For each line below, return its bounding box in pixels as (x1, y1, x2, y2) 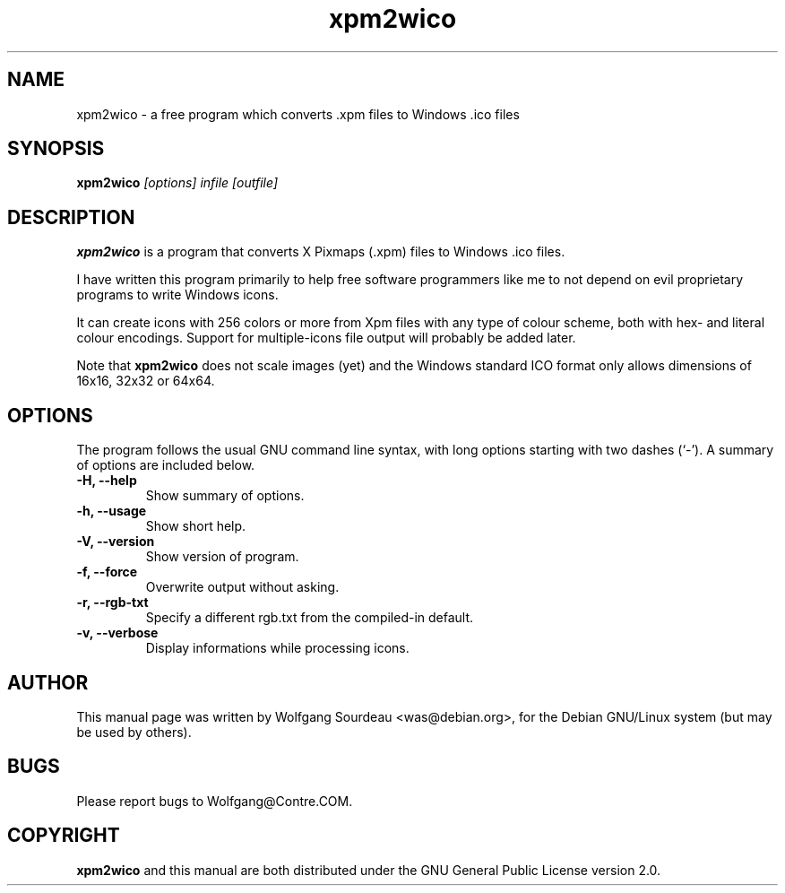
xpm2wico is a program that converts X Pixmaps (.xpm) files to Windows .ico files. (76, 244, 565, 260)
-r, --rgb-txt (76, 594, 149, 611)
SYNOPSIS (7, 137, 105, 160)
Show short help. (145, 518, 246, 534)
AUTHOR (7, 671, 89, 694)
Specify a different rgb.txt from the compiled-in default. (145, 610, 474, 626)
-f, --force (76, 564, 138, 580)
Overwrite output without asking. (145, 579, 340, 595)
